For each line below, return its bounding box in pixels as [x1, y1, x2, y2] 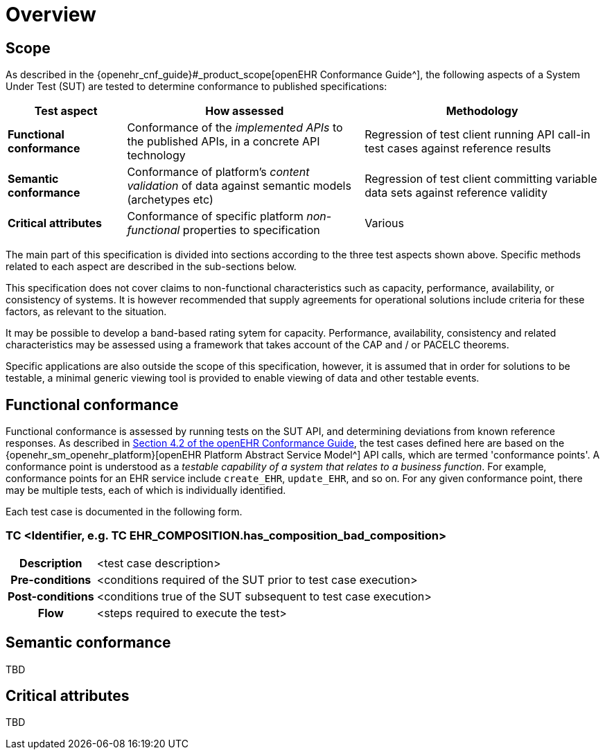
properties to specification [182, 223, 320, 238]
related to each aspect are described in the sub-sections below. [6, 260, 297, 273]
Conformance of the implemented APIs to [127, 121, 343, 135]
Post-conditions [8, 589, 94, 603]
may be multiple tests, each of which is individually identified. [6, 484, 286, 497]
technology [127, 148, 186, 163]
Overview [6, 3, 96, 26]
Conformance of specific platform [127, 209, 304, 224]
